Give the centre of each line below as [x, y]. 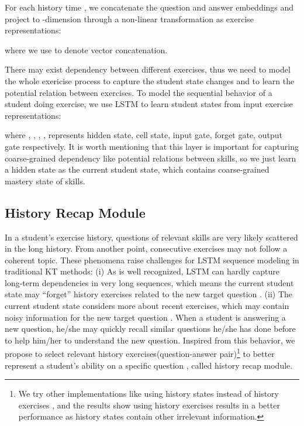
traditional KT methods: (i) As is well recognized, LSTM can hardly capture [142, 271]
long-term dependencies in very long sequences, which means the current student [149, 282]
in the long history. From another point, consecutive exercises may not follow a [146, 248]
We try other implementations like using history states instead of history [148, 394]
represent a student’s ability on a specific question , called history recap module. [149, 365]
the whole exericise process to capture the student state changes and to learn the [150, 80]
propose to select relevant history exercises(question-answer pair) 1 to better [140, 353]
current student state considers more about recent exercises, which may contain [147, 306]
